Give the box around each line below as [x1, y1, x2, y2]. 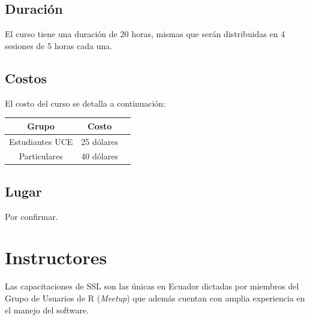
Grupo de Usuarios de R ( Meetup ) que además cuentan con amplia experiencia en [5, 291, 305, 304]
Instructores [5, 245, 107, 270]
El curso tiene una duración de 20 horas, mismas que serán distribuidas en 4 [5, 28, 285, 40]
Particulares [19, 150, 63, 162]
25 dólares [81, 135, 118, 147]
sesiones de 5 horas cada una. [5, 39, 113, 52]
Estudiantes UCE [9, 135, 73, 147]
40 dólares [81, 150, 118, 162]
